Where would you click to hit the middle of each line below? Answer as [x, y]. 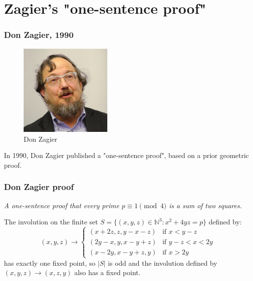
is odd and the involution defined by [163, 263]
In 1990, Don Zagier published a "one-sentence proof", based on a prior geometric [126, 155]
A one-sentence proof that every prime [62, 205]
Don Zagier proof [39, 187]
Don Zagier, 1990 [39, 35]
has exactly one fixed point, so [50, 263]
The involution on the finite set [51, 222]
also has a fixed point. [108, 272]
